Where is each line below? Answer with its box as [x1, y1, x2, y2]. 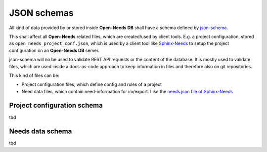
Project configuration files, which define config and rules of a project [21, 81, 162, 87]
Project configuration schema [9, 101, 103, 110]
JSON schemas [9, 7, 74, 18]
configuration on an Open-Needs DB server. [9, 47, 100, 53]
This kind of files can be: [9, 72, 59, 78]
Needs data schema [9, 127, 72, 136]
